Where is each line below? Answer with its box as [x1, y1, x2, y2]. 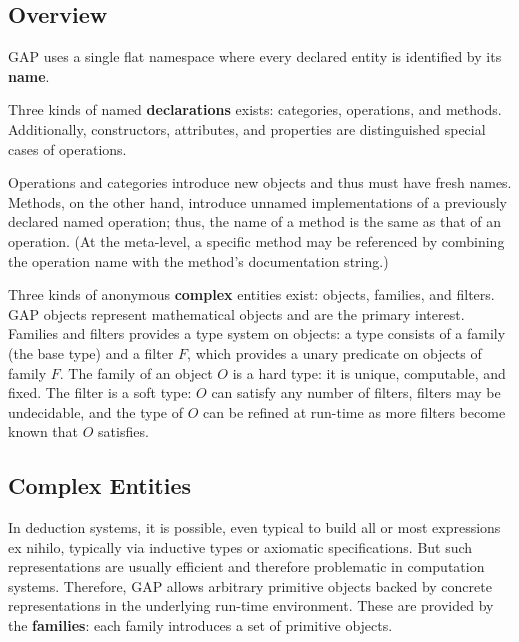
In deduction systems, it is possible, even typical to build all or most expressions [8, 517, 501, 538]
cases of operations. [8, 138, 127, 159]
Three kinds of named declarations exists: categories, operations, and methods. [8, 99, 502, 120]
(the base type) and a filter [8, 342, 174, 363]
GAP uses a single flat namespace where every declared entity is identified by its [8, 46, 502, 67]
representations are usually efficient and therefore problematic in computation [8, 556, 485, 577]
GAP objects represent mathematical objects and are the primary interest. [8, 303, 465, 324]
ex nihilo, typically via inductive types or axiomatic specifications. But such [8, 536, 473, 557]
